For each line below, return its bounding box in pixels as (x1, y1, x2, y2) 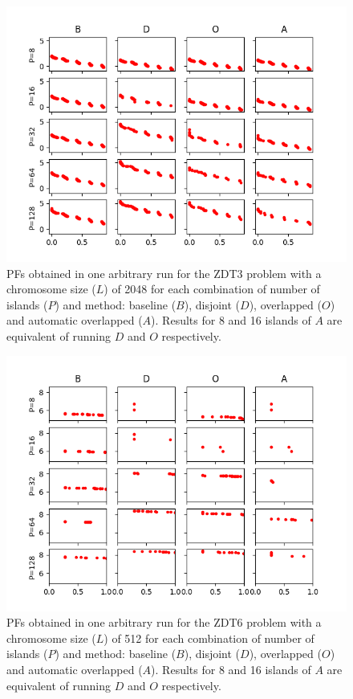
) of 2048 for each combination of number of (103, 280, 320, 297)
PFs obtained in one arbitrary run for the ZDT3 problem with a (6, 264, 322, 281)
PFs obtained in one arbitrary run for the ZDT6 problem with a (6, 614, 322, 631)
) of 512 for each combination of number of (103, 629, 314, 646)
